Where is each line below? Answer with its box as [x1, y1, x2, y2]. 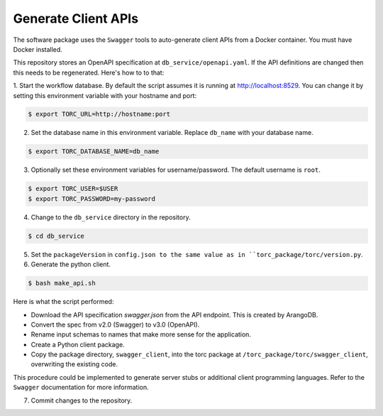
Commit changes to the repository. [30, 396, 133, 405]
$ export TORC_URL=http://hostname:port [28, 110, 170, 119]
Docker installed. [13, 45, 63, 53]
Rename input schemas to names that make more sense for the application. [30, 330, 252, 339]
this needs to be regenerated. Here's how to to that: [13, 68, 165, 77]
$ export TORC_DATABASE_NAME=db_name [28, 148, 160, 155]
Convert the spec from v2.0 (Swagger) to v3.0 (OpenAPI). [30, 320, 200, 329]
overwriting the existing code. [30, 360, 118, 368]
